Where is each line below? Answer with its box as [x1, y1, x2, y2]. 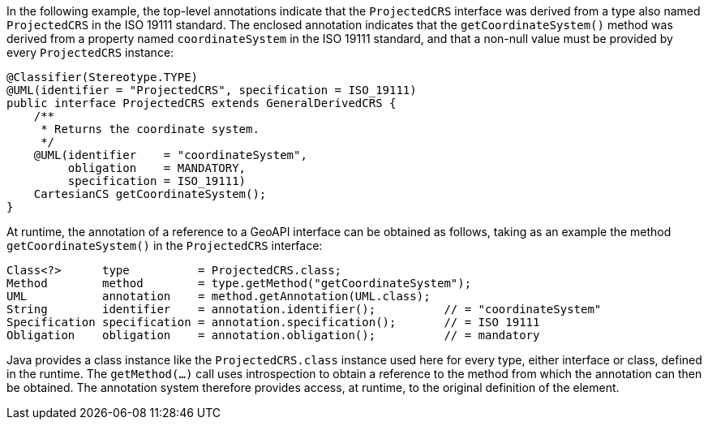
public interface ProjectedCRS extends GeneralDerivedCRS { [6, 97, 397, 110]
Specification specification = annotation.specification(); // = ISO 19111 [6, 316, 540, 329]
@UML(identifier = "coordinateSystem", [33, 148, 307, 161]
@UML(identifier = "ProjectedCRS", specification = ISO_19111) [6, 84, 417, 97]
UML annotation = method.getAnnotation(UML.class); [6, 290, 431, 303]
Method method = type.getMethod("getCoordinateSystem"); [6, 277, 472, 290]
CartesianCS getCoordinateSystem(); [33, 187, 267, 200]
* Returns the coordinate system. [41, 123, 260, 136]
